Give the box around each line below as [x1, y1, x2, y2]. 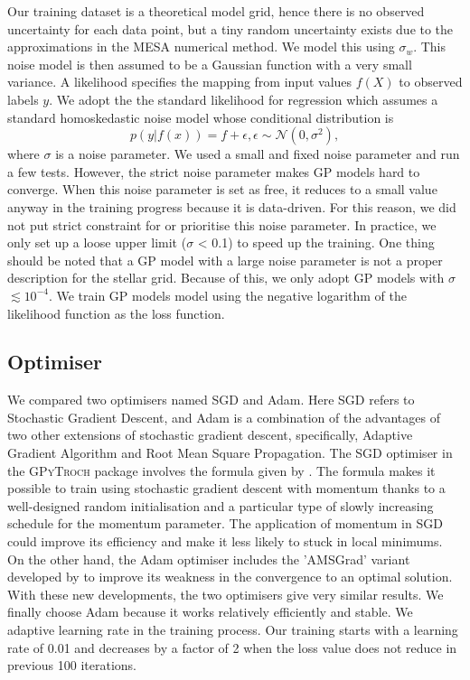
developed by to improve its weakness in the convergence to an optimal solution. [7, 567, 453, 586]
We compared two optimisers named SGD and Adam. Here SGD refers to [7, 390, 415, 409]
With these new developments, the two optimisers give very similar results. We [7, 584, 444, 603]
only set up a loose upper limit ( [7, 233, 187, 252]
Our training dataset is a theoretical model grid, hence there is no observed [7, 2, 425, 20]
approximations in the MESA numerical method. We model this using [7, 37, 395, 56]
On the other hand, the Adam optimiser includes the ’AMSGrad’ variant [7, 549, 410, 568]
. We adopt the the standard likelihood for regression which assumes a [49, 89, 438, 108]
